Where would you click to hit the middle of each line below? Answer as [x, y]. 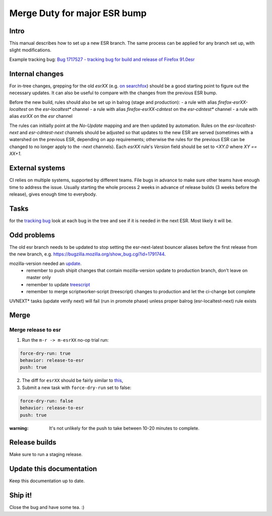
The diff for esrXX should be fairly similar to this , [73, 380]
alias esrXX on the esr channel [41, 116]
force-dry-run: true [45, 353]
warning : [19, 428]
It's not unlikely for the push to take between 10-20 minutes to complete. [124, 428]
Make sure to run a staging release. [46, 455]
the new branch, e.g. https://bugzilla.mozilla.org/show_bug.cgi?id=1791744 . [88, 254]
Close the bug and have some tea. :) [47, 507]
